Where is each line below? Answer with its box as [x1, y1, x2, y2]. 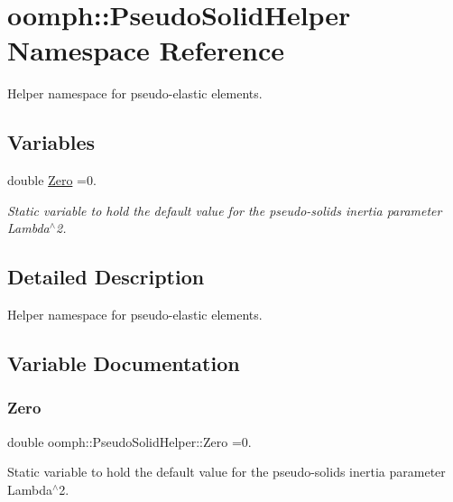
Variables [7, 128, 96, 156]
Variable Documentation [7, 349, 240, 377]
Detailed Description [7, 263, 205, 291]
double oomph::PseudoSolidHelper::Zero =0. [7, 432, 252, 451]
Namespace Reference [7, 32, 284, 69]
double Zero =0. [7, 171, 97, 190]
